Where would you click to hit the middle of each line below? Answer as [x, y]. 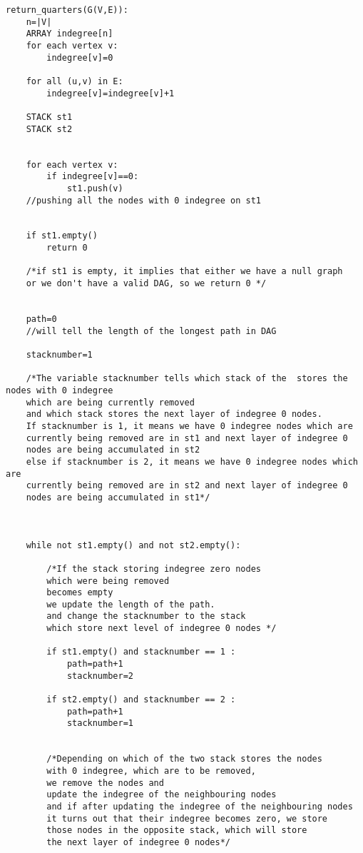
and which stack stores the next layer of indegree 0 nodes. [174, 414]
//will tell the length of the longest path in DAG [151, 331]
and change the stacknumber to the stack [146, 616]
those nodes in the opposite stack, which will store [177, 831]
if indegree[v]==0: [93, 177]
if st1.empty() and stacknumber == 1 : [141, 652]
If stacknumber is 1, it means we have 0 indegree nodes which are [189, 426]
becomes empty [80, 593]
